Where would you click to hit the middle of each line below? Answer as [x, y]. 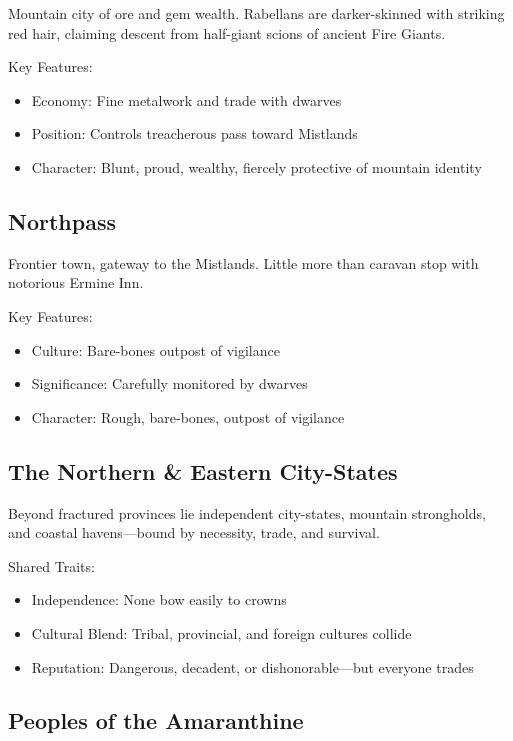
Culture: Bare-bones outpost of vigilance [155, 349]
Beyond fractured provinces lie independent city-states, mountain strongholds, [247, 512]
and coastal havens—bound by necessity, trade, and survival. [194, 532]
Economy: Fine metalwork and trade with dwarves [186, 99]
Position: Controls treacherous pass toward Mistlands [194, 133]
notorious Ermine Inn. [76, 282]
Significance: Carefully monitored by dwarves [169, 383]
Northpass [62, 220]
